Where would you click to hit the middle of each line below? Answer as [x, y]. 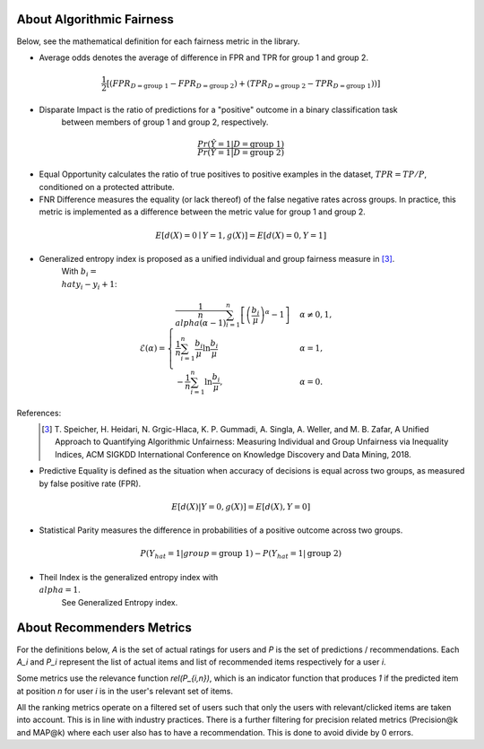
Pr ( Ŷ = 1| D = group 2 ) [241, 153]
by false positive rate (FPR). [90, 483]
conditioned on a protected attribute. [107, 187]
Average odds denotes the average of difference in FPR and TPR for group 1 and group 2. [204, 57]
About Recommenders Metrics [104, 628]
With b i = [79, 272]
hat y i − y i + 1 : [89, 285]
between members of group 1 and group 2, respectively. [165, 122]
